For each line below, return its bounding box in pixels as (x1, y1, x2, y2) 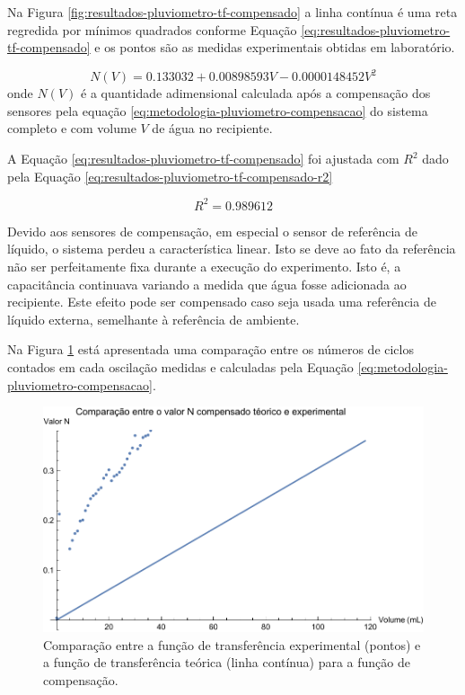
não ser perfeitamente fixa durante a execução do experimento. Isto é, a (7, 256, 401, 275)
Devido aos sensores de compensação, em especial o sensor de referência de (7, 221, 418, 240)
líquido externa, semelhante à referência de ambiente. (7, 309, 300, 328)
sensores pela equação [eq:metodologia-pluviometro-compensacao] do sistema (7, 101, 428, 120)
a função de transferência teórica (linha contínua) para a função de (43, 653, 410, 672)
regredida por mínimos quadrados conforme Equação (7, 20, 297, 39)
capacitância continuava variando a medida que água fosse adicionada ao (7, 274, 407, 293)
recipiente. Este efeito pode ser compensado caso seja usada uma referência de (7, 292, 436, 311)
